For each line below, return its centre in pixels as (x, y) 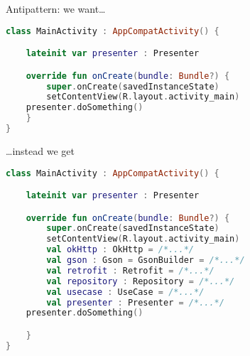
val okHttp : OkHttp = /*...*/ (120, 250)
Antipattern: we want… (56, 9)
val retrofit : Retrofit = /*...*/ (130, 270)
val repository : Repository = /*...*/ (141, 281)
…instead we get (40, 150)
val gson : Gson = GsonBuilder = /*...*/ (146, 260)
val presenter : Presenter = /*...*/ (135, 302)
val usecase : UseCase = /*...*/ (125, 292)
